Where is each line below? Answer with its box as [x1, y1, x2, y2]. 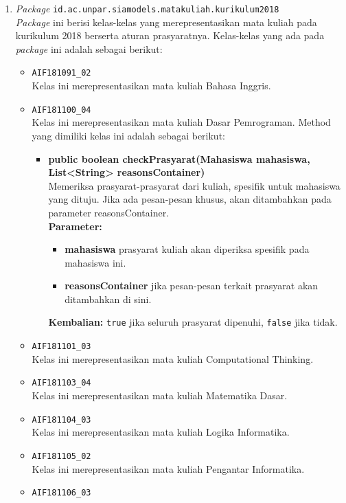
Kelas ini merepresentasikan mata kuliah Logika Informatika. [32, 425, 290, 439]
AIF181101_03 [32, 342, 91, 352]
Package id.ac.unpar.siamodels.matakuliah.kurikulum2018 [15, 1, 279, 15]
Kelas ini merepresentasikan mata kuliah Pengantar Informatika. [32, 461, 305, 476]
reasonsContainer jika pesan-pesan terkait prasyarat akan [65, 278, 319, 293]
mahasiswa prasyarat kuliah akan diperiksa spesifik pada [65, 242, 310, 256]
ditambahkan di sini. [65, 291, 152, 306]
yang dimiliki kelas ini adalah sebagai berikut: [32, 128, 225, 142]
